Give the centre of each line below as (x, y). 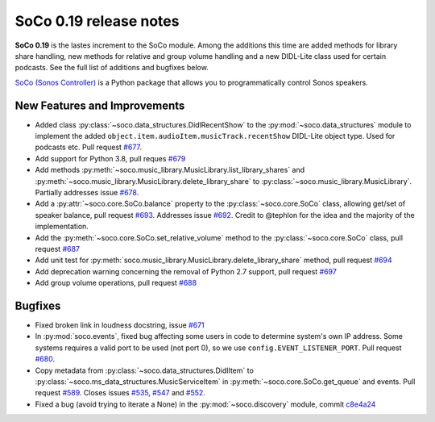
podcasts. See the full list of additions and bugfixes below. (112, 68)
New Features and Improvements (100, 105)
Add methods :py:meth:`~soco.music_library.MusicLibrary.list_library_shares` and (170, 170)
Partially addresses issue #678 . (87, 192)
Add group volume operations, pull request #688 (116, 283)
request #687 (58, 249)
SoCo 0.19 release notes (97, 21)
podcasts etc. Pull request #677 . (89, 147)
